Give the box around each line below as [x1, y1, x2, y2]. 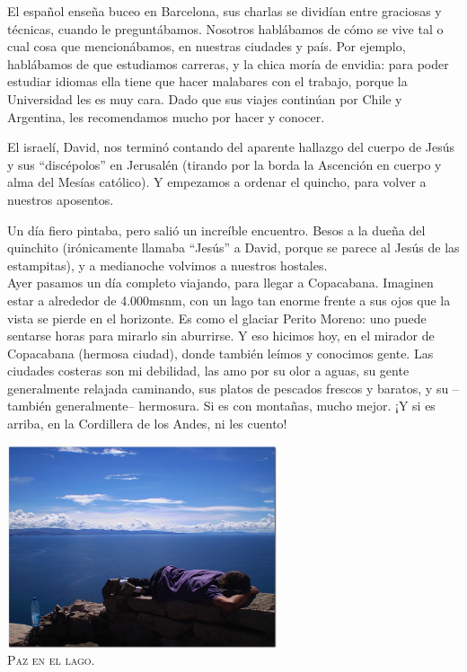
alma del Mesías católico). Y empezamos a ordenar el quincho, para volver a [7, 172, 427, 191]
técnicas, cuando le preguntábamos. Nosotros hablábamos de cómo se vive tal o [7, 19, 444, 38]
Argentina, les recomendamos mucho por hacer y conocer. [7, 107, 325, 126]
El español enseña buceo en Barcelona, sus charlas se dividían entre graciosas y [7, 2, 442, 20]
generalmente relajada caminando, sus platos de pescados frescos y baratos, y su [7, 378, 449, 397]
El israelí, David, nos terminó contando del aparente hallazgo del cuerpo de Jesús [7, 137, 455, 156]
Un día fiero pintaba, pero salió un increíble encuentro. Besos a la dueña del [7, 220, 426, 239]
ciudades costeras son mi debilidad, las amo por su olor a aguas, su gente [7, 361, 410, 380]
